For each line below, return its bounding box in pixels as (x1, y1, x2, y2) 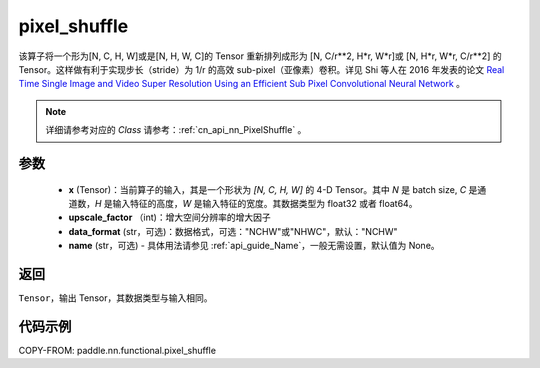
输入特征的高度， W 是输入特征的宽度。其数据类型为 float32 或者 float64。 (112, 197, 418, 209)
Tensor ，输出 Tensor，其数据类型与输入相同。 (18, 291, 213, 304)
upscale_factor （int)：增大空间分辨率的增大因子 (68, 211, 271, 224)
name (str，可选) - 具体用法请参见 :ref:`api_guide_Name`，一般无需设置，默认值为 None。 (68, 240, 440, 252)
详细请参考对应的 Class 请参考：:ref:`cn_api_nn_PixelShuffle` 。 (45, 124, 307, 136)
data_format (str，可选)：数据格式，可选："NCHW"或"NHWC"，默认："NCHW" (68, 225, 399, 237)
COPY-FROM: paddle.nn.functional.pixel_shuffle (18, 344, 217, 356)
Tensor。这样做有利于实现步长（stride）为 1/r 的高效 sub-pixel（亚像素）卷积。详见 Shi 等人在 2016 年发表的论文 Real (18, 63, 505, 75)
